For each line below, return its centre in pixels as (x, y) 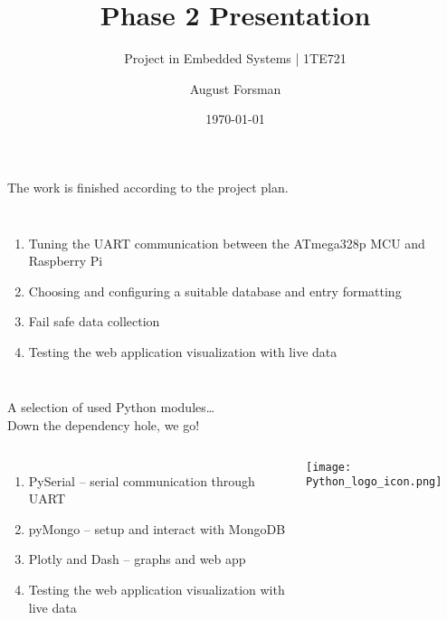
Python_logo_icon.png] (374, 482)
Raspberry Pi (66, 261)
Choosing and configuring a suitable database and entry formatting (215, 291)
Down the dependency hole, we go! (104, 425)
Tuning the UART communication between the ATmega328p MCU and (227, 243)
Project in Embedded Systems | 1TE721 (235, 58)
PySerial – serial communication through (142, 480)
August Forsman (235, 88)
